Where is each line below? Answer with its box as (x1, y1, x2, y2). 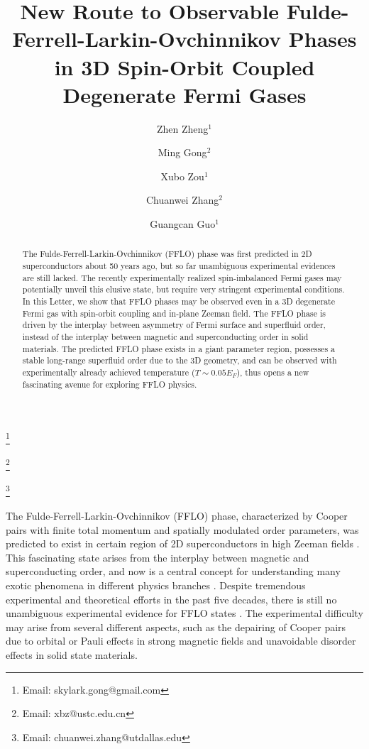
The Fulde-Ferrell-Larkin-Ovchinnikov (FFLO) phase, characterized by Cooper (6, 508, 348, 523)
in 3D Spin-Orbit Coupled (54, 52, 315, 81)
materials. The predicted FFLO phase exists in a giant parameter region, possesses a (22, 342, 335, 354)
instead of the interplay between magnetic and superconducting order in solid (22, 331, 309, 343)
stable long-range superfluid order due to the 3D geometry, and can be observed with (22, 354, 337, 366)
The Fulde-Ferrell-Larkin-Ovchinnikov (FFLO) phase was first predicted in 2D (22, 248, 312, 260)
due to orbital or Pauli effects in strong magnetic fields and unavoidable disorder (6, 633, 356, 648)
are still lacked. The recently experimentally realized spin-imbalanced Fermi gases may (22, 271, 342, 283)
